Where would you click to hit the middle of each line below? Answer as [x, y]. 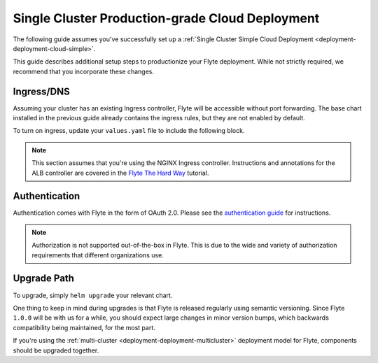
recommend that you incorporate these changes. [83, 71]
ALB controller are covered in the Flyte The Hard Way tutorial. [120, 173]
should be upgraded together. [56, 350]
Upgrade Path [44, 279]
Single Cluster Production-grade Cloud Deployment [166, 18]
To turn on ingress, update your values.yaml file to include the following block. [129, 131]
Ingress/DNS [41, 91]
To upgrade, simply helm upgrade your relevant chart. [93, 295]
